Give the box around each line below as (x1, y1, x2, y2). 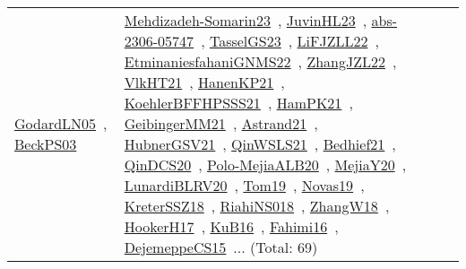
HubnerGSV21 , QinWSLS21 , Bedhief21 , (124, 134, 396, 154)
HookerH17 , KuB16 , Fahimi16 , (124, 216, 339, 237)
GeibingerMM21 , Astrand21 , (124, 113, 318, 134)
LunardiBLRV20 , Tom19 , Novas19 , (124, 175, 365, 195)
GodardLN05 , (14, 113, 108, 134)
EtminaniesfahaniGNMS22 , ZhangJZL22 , (124, 51, 397, 72)
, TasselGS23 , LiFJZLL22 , (201, 30, 379, 51)
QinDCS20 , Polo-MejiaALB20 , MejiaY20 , (124, 154, 407, 175)
